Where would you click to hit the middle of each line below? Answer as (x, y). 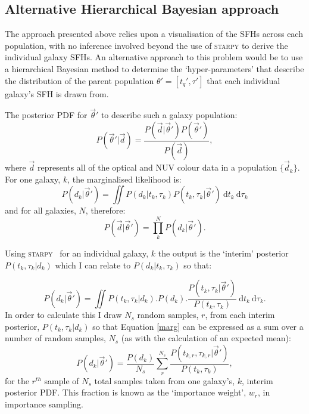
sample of (62, 380)
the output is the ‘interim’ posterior (223, 253)
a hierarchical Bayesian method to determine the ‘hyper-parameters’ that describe (154, 68)
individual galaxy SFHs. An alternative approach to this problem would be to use (154, 57)
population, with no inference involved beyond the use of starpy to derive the (146, 45)
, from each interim (240, 315)
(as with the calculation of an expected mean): (206, 338)
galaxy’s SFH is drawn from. (57, 93)
